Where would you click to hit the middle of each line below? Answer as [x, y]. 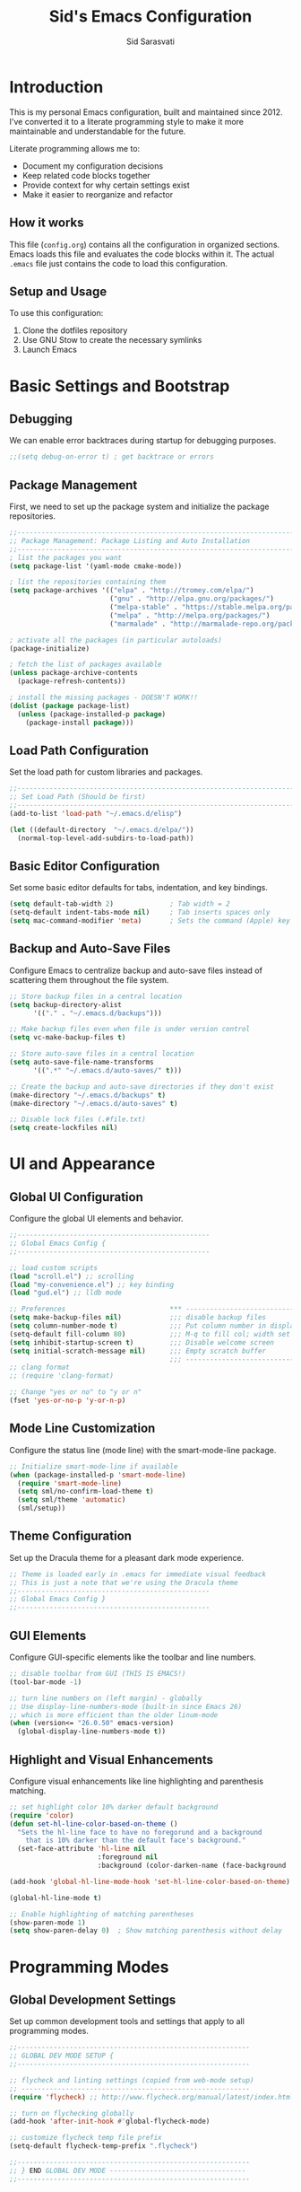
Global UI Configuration [76, 1197]
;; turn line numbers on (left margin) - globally [106, 1698]
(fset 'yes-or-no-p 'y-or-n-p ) [68, 1401]
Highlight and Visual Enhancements [111, 1760]
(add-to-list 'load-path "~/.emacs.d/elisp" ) [95, 813]
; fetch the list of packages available [86, 665]
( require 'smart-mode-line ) [70, 1483]
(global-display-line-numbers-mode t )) [92, 1732]
